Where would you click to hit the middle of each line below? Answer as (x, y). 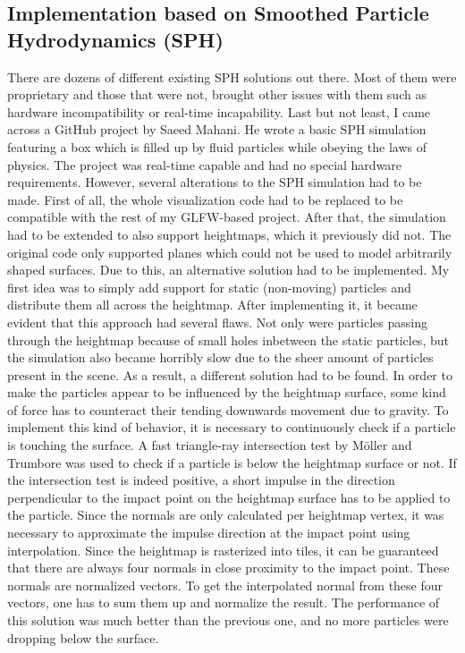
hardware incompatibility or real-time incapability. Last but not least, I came (219, 111)
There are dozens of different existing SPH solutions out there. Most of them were (232, 76)
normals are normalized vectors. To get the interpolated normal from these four (225, 585)
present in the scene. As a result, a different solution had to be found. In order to (230, 374)
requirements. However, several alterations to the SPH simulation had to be (215, 182)
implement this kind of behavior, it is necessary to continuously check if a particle (232, 427)
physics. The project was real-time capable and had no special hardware (205, 164)
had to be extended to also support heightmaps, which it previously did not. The (229, 234)
